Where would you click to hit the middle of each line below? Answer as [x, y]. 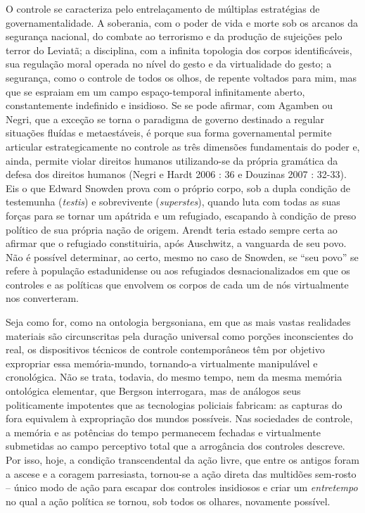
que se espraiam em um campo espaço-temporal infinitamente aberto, [155, 91]
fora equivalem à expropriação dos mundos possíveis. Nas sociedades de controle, [179, 418]
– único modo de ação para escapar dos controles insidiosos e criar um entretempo [182, 487]
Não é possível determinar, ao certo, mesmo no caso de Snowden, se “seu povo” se [182, 256]
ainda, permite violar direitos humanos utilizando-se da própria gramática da [172, 160]
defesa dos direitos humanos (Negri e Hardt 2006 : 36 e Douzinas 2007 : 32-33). [176, 174]
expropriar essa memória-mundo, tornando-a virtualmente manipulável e [162, 363]
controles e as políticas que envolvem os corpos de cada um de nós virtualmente [177, 284]
